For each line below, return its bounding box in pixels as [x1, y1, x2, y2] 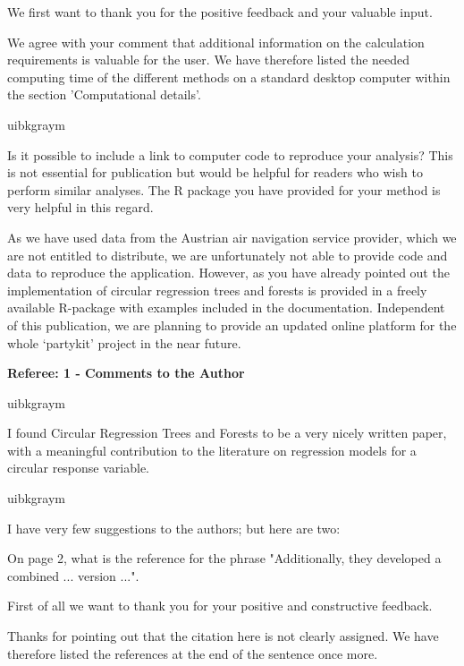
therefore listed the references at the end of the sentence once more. [7, 644, 378, 662]
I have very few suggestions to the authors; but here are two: [7, 518, 341, 537]
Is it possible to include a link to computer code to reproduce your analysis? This [7, 145, 453, 164]
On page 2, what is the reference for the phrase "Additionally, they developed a [7, 549, 442, 568]
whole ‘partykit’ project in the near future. [7, 333, 241, 352]
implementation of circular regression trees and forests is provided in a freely [7, 280, 427, 299]
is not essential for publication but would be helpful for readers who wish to [7, 163, 423, 182]
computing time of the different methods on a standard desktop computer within [7, 67, 451, 86]
